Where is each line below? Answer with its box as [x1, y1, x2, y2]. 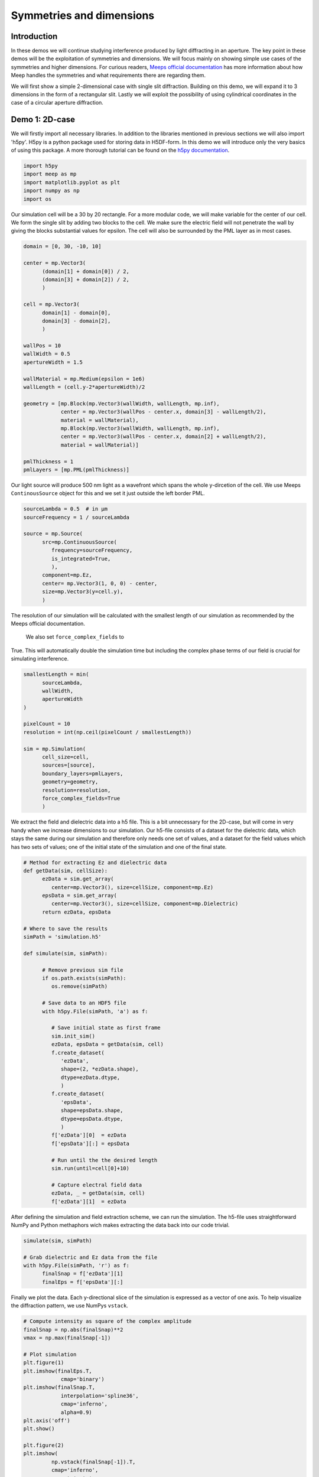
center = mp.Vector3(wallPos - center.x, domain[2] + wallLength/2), [60, 433, 267, 440]
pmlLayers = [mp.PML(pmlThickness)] [23, 466, 130, 473]
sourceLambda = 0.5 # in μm [23, 506, 108, 512]
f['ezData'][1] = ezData [51, 1198, 126, 1205]
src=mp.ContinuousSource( [42, 538, 118, 545]
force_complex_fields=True [42, 795, 121, 802]
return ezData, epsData [42, 909, 111, 915]
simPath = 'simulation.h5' [23, 933, 102, 941]
